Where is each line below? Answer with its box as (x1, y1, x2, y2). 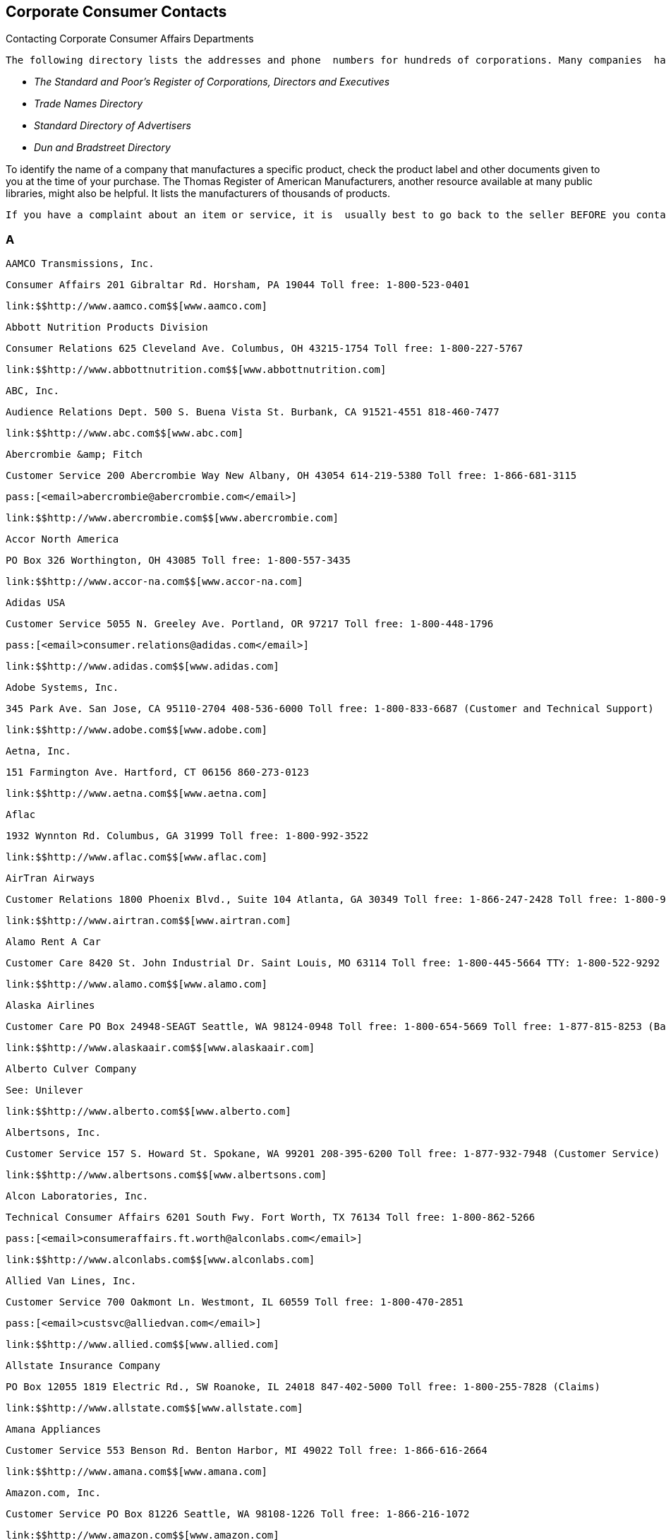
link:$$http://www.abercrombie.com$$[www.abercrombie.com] (6, 512, 339, 524)
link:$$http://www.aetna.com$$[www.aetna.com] (6, 788, 267, 800)
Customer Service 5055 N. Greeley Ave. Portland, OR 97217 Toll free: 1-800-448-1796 (6, 618, 494, 630)
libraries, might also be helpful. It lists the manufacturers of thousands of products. (6, 187, 390, 200)
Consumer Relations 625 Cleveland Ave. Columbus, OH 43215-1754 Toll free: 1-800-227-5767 (6, 343, 523, 355)
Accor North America (6, 533, 119, 545)
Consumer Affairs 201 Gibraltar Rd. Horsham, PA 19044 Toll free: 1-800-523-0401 (6, 279, 470, 291)
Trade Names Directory (34, 97, 143, 110)
